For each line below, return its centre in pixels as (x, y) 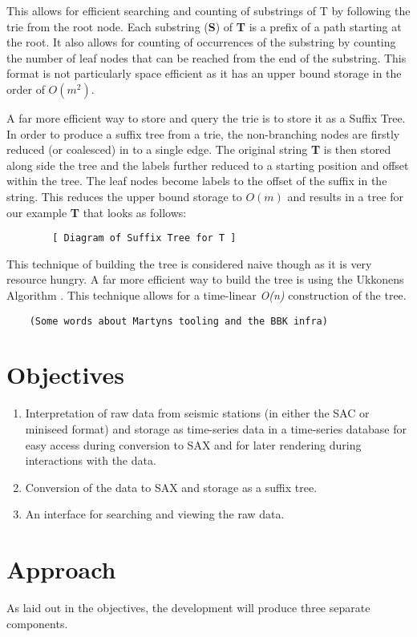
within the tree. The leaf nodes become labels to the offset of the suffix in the (197, 181)
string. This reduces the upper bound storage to (124, 196)
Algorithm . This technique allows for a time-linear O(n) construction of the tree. (206, 294)
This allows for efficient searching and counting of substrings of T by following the (208, 10)
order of (26, 89)
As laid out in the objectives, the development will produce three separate (188, 608)
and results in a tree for (346, 196)
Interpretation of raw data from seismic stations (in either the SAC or (197, 413)
